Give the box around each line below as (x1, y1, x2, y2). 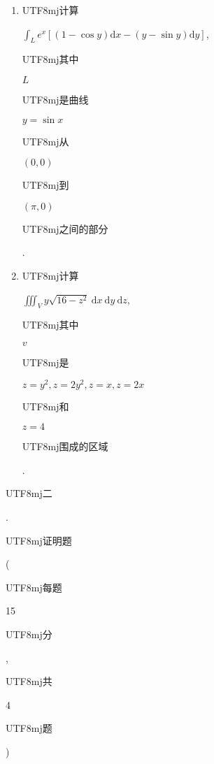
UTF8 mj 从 (22, 134, 69, 148)
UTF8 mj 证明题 (6, 533, 72, 547)
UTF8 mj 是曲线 (22, 92, 89, 106)
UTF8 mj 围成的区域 (22, 439, 108, 454)
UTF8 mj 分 (6, 626, 52, 641)
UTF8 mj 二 (6, 486, 52, 500)
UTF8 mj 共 (6, 674, 52, 689)
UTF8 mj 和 (22, 398, 69, 413)
